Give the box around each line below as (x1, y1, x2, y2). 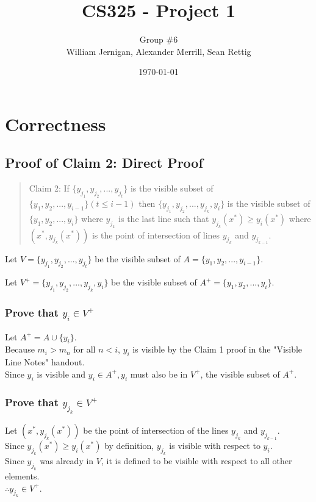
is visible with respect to (169, 439, 260, 452)
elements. (5, 469, 40, 482)
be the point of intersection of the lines (83, 424, 229, 437)
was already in (40, 454, 94, 467)
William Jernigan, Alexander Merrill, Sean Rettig (66, 45, 251, 57)
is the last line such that (118, 212, 209, 224)
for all (73, 343, 96, 356)
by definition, (104, 439, 154, 452)
